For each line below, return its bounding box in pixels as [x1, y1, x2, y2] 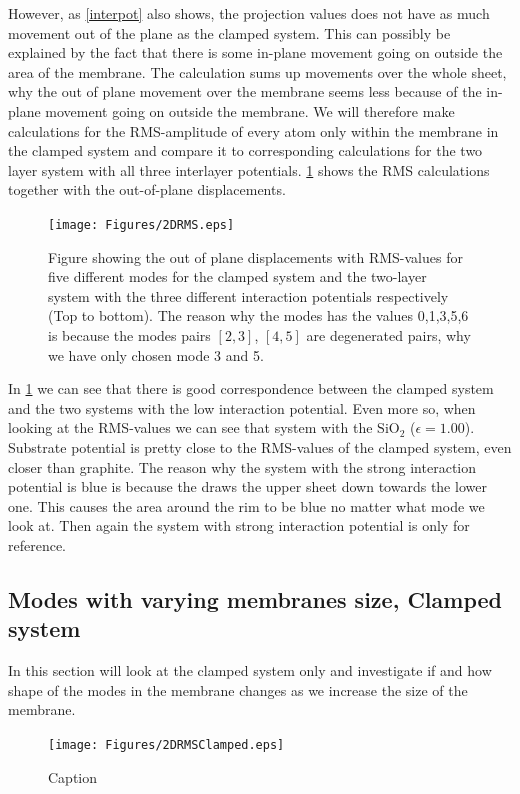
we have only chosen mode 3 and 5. [48, 344, 264, 365]
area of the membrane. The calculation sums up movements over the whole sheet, [8, 61, 507, 82]
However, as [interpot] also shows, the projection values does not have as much [8, 3, 490, 23]
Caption [48, 766, 98, 787]
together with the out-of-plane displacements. [8, 179, 286, 200]
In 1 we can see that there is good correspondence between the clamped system [8, 378, 494, 399]
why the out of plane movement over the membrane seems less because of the [8, 81, 482, 102]
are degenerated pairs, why [306, 324, 471, 345]
